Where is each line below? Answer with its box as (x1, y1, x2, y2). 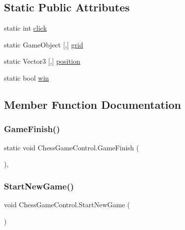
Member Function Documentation (4, 96, 182, 112)
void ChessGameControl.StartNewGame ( (4, 199, 130, 209)
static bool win (4, 72, 49, 83)
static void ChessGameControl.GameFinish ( (4, 142, 139, 152)
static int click (4, 23, 47, 33)
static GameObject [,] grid (4, 39, 83, 49)
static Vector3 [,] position (4, 56, 80, 66)
